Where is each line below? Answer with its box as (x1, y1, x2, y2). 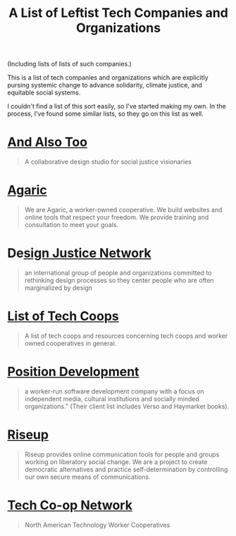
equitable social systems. (7, 88, 81, 97)
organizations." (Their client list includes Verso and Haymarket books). (24, 402, 230, 410)
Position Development (7, 364, 139, 380)
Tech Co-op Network (7, 497, 132, 513)
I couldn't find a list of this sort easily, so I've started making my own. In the (7, 102, 227, 111)
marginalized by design (24, 284, 93, 292)
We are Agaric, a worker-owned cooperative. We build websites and (24, 206, 223, 214)
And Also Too (7, 134, 88, 150)
